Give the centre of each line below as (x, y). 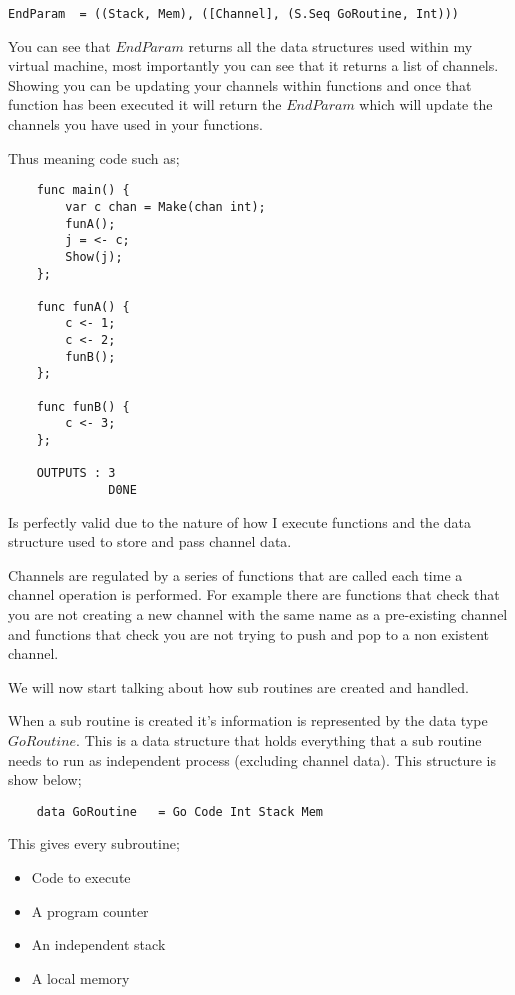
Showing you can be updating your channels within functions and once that (240, 84)
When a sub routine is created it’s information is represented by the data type (248, 720)
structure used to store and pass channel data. (150, 541)
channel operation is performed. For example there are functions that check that (254, 594)
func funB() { (83, 406)
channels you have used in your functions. (136, 124)
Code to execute (81, 877)
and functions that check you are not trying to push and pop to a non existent (249, 633)
